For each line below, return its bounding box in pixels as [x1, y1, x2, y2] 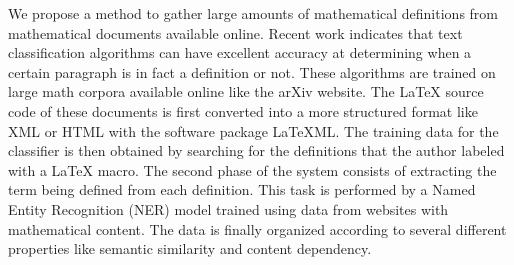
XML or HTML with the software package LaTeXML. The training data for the [8, 120, 499, 141]
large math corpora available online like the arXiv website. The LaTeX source [8, 81, 484, 102]
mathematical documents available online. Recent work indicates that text [8, 22, 463, 43]
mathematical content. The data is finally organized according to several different [8, 218, 507, 239]
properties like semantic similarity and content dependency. [8, 238, 372, 259]
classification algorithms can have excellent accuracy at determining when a [8, 42, 472, 63]
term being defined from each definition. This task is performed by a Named [8, 179, 476, 200]
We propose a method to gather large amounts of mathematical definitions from [8, 3, 498, 23]
